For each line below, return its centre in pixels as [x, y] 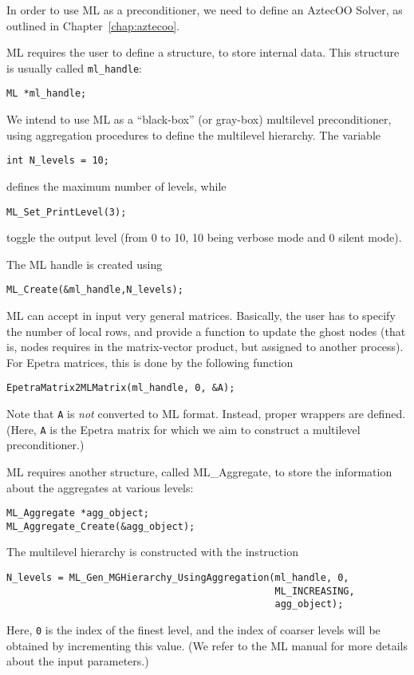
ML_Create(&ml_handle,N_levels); [95, 290]
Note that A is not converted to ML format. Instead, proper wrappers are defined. [206, 414]
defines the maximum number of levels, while [116, 186]
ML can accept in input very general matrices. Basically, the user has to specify [201, 316]
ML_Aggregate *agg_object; [78, 513]
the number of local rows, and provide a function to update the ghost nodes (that [206, 331]
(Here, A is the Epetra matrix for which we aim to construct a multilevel [183, 429]
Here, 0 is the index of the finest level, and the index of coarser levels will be [193, 630]
